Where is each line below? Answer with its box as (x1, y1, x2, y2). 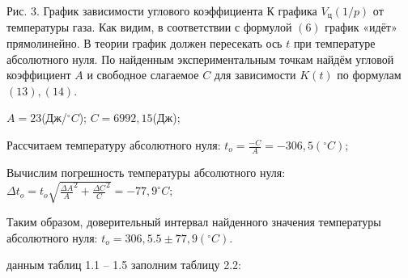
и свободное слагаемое (87, 66, 199, 83)
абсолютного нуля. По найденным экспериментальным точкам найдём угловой (6, 50, 394, 67)
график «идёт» (325, 19, 397, 36)
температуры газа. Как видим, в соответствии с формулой (6, 19, 292, 36)
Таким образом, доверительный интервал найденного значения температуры (6, 213, 381, 230)
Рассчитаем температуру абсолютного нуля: (6, 137, 221, 154)
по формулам (337, 66, 402, 83)
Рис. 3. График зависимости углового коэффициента (6, 2, 263, 19)
